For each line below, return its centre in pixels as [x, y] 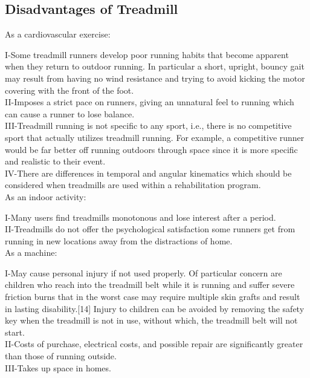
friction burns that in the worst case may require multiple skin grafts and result [153, 297]
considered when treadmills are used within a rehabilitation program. [133, 185]
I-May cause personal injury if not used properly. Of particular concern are [144, 272]
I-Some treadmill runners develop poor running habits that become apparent [147, 54]
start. [15, 332]
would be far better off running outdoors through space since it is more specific [151, 149]
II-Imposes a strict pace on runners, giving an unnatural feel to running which [150, 102]
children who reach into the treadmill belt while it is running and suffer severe [150, 285]
